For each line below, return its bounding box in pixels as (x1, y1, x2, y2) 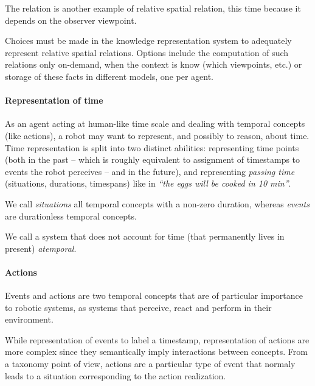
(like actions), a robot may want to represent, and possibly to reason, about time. (5, 129, 310, 141)
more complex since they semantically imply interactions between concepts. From (5, 345, 308, 358)
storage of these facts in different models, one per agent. (5, 70, 213, 82)
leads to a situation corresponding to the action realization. (5, 369, 226, 382)
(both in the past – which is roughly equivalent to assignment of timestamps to (5, 153, 300, 166)
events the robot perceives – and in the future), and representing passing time (5, 165, 295, 177)
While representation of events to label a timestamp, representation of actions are (5, 333, 310, 346)
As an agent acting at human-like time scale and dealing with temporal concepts (5, 117, 305, 130)
